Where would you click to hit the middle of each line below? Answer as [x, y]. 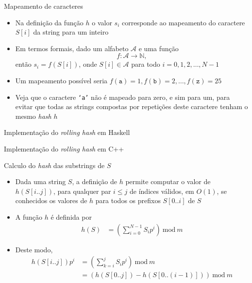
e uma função [159, 48]
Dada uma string [41, 181]
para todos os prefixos [128, 200]
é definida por [71, 217]
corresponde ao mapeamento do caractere [183, 22]
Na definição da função [49, 22]
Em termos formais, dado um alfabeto [72, 48]
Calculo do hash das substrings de [54, 165]
